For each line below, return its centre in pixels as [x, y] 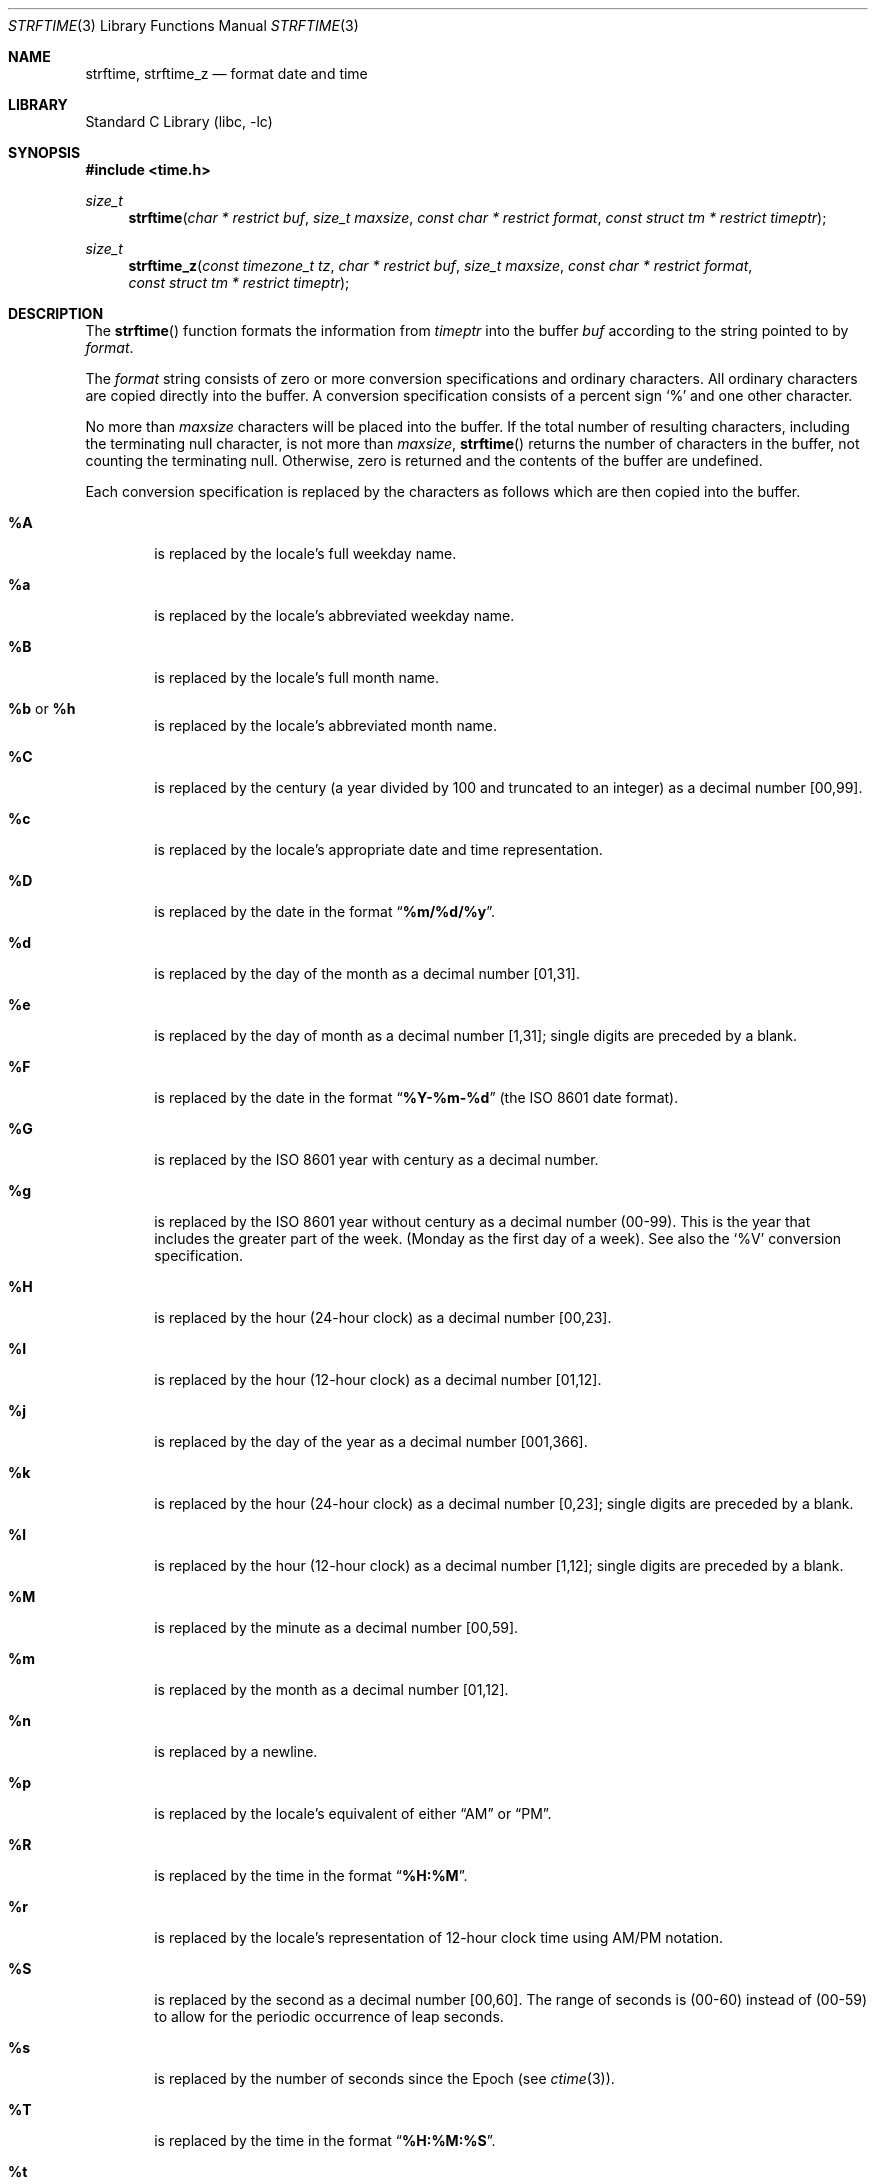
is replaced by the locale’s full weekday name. [305, 553]
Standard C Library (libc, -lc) [179, 121]
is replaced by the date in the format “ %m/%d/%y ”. [325, 911]
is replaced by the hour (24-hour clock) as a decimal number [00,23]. [383, 1317]
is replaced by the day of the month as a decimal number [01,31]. [367, 973]
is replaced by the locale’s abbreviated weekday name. [334, 615]
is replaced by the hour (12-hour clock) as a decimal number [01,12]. [378, 1379]
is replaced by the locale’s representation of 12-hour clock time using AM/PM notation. [439, 1937]
